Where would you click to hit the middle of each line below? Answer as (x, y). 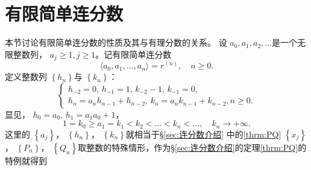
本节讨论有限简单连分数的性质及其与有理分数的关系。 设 (116, 42)
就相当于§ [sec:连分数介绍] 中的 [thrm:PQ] (203, 134)
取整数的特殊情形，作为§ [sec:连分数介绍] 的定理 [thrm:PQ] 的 (192, 147)
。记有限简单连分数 (134, 54)
